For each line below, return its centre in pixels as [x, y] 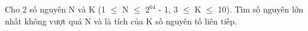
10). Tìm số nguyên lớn [260, 9]
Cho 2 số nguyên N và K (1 [55, 9]
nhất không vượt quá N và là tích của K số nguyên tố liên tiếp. [121, 21]
